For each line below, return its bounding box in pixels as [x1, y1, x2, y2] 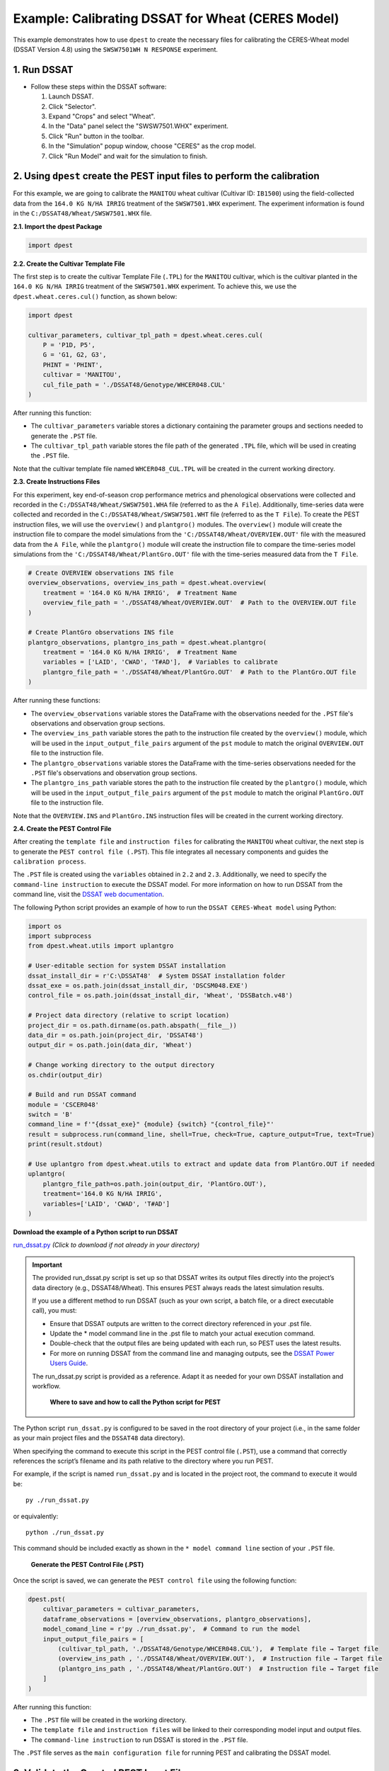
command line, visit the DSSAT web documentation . [13, 890, 164, 899]
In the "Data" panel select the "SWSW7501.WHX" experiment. [48, 122, 229, 130]
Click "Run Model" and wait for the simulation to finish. [48, 152, 208, 160]
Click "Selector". [48, 102, 97, 111]
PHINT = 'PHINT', [42, 361, 103, 368]
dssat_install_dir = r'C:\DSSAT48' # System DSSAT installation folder [28, 971, 286, 980]
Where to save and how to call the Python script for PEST [50, 1398, 221, 1406]
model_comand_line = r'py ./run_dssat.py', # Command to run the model [42, 1625, 301, 1633]
